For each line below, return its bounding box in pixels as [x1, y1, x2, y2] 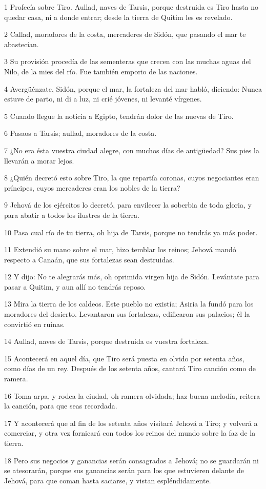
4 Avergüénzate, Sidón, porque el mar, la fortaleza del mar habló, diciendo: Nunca [4, 83, 262, 94]
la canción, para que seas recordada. [4, 400, 117, 411]
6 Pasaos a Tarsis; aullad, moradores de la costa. [4, 128, 157, 138]
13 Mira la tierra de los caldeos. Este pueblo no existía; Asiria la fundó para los [4, 298, 254, 309]
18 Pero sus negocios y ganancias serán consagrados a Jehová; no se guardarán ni [4, 455, 259, 465]
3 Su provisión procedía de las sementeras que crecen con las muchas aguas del [4, 56, 251, 67]
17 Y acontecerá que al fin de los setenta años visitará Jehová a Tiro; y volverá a [4, 417, 258, 428]
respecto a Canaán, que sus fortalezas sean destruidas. [4, 254, 174, 264]
